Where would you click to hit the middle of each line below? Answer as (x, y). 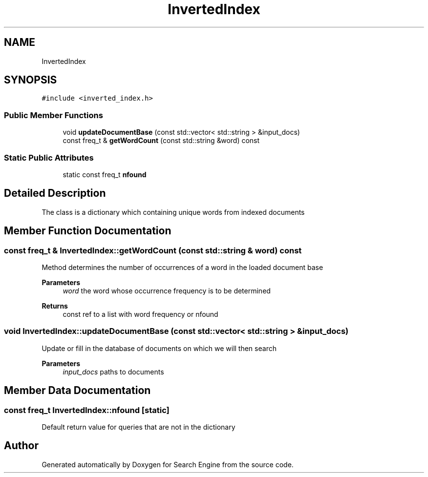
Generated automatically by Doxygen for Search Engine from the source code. (168, 464)
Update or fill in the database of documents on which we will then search (159, 348)
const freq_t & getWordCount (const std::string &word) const (161, 141)
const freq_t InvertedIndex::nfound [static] (87, 410)
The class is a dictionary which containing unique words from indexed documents (173, 212)
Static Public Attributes (49, 157)
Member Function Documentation (88, 231)
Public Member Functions (53, 115)
